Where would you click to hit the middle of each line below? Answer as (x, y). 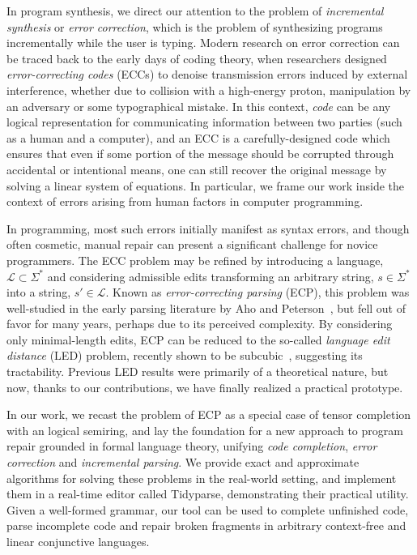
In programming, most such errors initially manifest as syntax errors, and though (208, 228)
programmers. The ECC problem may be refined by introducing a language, (195, 260)
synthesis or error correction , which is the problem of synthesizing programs (195, 26)
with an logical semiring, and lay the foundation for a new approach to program (205, 430)
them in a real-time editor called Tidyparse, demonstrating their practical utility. (208, 494)
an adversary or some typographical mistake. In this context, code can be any (199, 106)
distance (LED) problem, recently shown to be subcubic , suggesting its (185, 355)
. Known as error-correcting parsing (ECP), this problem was (257, 292)
